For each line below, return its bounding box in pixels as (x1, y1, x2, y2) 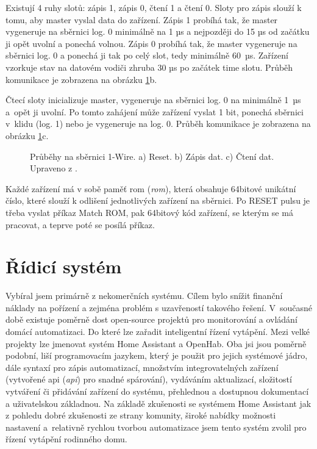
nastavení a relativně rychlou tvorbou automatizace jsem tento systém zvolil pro (5, 420, 307, 433)
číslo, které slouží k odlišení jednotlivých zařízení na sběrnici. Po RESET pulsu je (5, 194, 310, 207)
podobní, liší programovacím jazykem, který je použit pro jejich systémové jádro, (5, 349, 308, 362)
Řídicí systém (5, 254, 122, 279)
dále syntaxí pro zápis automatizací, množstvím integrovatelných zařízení (5, 361, 279, 373)
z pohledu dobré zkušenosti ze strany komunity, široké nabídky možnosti (5, 409, 276, 422)
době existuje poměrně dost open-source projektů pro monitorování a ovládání (5, 313, 297, 326)
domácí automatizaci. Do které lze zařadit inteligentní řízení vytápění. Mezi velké (5, 325, 310, 337)
